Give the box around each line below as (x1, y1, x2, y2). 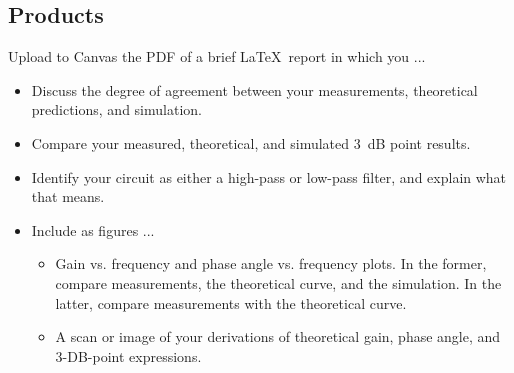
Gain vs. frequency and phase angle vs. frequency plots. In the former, (55, 253, 487, 274)
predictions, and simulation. (31, 99, 202, 120)
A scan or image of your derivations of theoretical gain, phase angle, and (55, 326, 501, 347)
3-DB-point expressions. (55, 345, 202, 366)
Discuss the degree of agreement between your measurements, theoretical (31, 79, 478, 100)
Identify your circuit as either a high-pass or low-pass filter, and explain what (31, 166, 507, 187)
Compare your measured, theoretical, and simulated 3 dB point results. (31, 132, 471, 153)
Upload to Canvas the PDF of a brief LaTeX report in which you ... (8, 46, 426, 67)
